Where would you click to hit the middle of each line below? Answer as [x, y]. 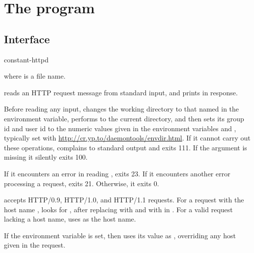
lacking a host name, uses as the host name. [70, 219]
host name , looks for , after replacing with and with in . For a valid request [118, 209]
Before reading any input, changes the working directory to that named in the [122, 109]
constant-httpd [26, 59]
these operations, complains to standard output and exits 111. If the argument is [126, 147]
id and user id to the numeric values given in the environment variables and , [120, 128]
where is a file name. [35, 76]
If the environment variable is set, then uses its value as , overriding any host [120, 235]
